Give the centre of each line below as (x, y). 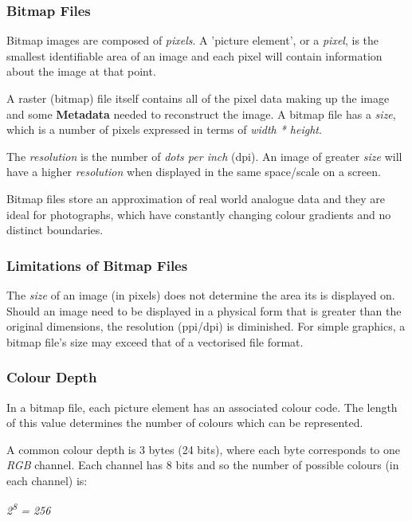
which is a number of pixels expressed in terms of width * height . (164, 129)
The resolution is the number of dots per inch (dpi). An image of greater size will (204, 156)
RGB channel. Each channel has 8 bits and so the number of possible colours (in (203, 465)
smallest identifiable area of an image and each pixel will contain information (194, 55)
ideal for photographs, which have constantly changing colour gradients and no (199, 214)
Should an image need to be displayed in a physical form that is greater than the (204, 310)
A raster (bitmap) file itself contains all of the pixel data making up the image (198, 98)
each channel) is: (47, 480)
